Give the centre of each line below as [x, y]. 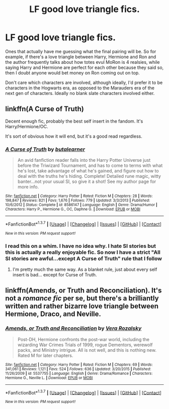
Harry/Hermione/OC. [27, 126]
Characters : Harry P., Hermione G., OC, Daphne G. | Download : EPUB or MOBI [73, 210]
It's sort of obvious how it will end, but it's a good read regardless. [74, 136]
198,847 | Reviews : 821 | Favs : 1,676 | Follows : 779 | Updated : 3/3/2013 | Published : [78, 200]
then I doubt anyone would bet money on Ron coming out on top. [72, 73]
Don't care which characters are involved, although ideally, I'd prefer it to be [84, 82]
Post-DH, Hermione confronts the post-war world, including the [83, 339]
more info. [28, 187]
